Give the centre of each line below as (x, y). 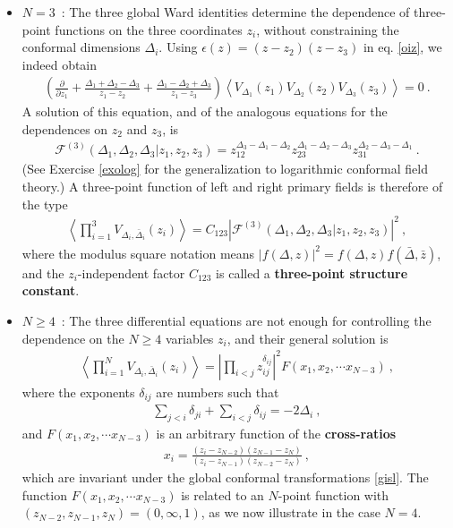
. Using (178, 47)
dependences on (65, 129)
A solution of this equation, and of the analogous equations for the (205, 111)
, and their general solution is (308, 338)
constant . (51, 290)
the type (45, 204)
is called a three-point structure (312, 273)
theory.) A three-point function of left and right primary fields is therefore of (232, 187)
